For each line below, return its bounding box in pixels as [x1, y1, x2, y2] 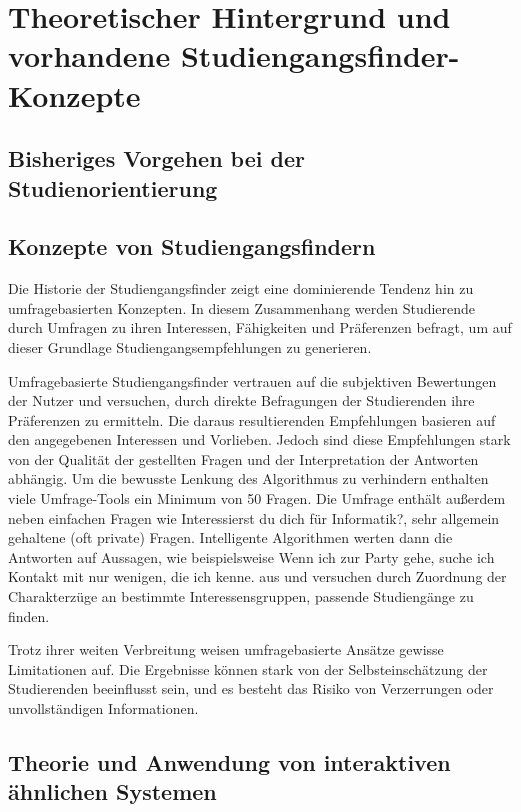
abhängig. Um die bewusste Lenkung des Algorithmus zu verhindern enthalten [8, 468, 489, 489]
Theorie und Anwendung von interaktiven [8, 746, 451, 777]
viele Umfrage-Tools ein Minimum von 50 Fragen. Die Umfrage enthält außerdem [8, 488, 506, 509]
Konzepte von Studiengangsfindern [8, 231, 376, 262]
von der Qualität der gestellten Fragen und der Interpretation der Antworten [8, 448, 479, 469]
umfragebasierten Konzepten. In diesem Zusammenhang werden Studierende [8, 297, 476, 318]
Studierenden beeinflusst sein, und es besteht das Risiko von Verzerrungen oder [8, 678, 494, 699]
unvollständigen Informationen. [8, 698, 199, 718]
